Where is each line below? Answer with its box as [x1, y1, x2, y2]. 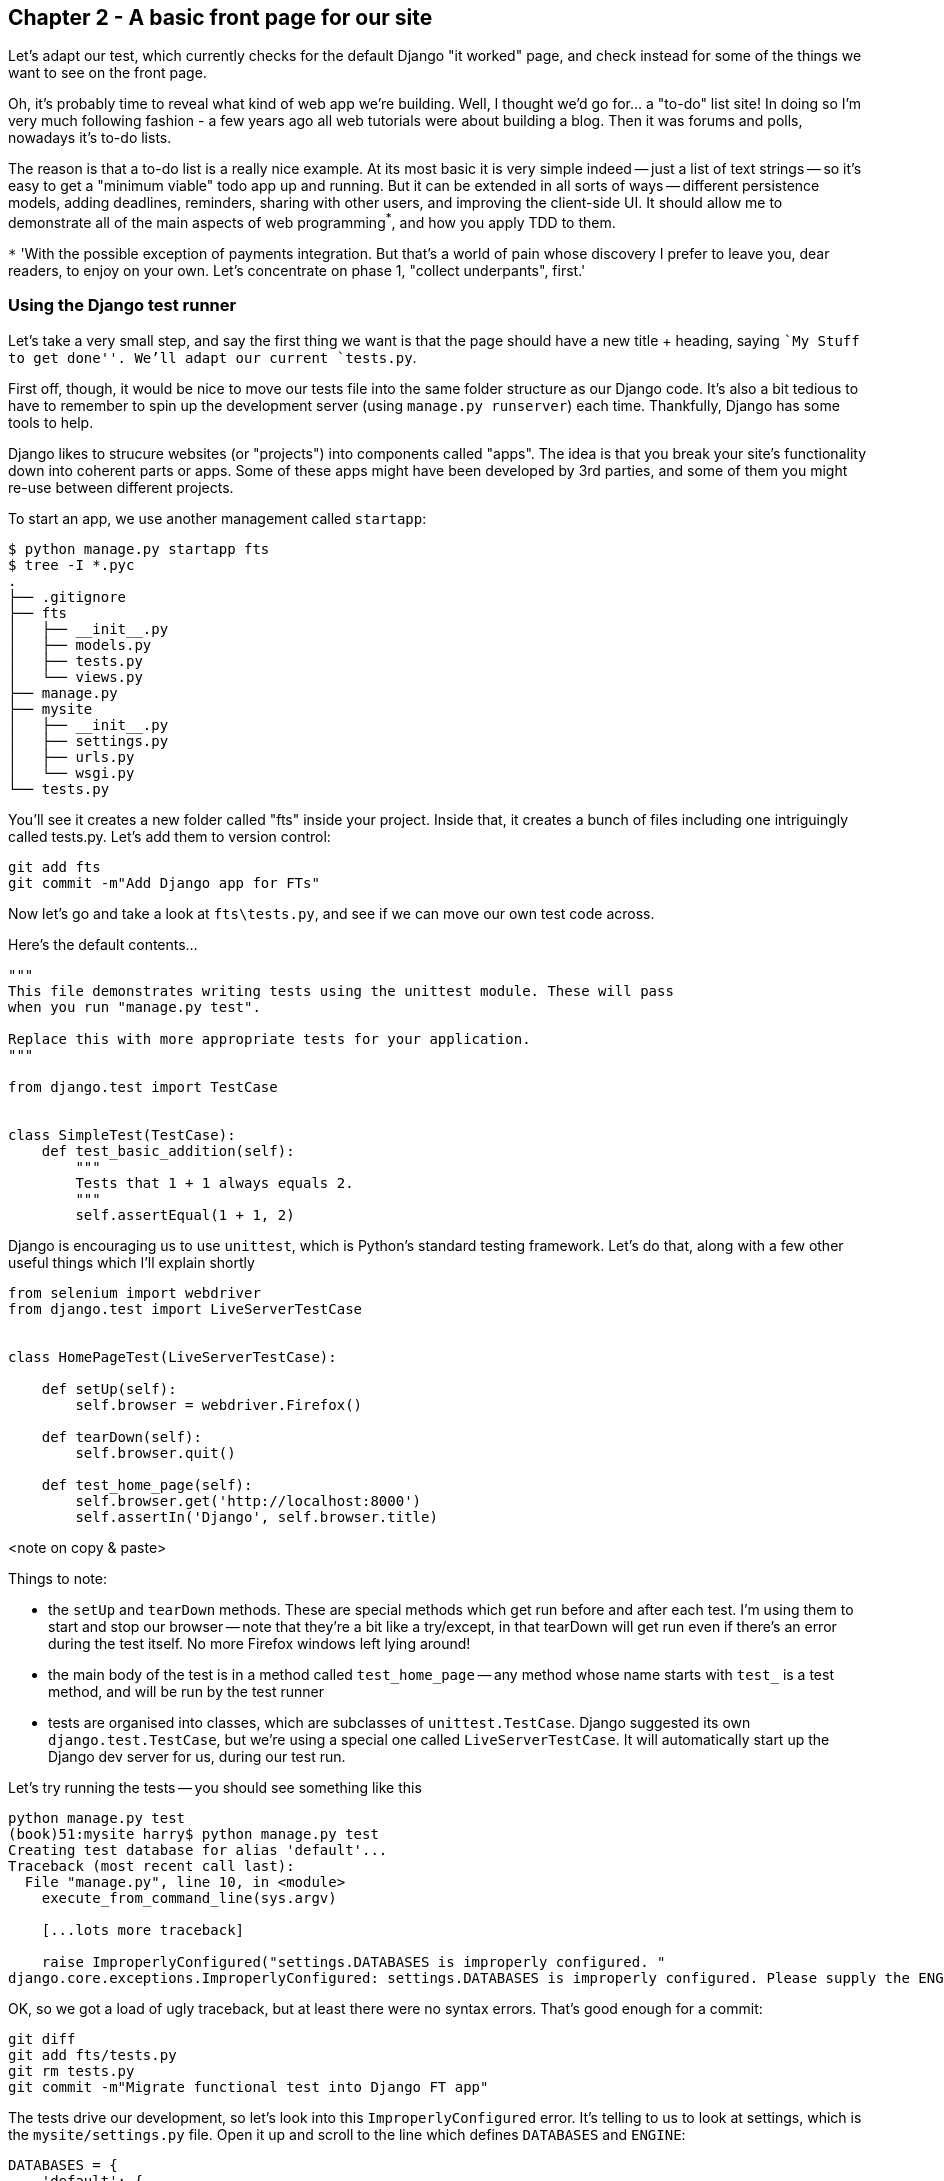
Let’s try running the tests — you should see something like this [8, 1778, 422, 1796]
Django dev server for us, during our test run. [48, 1747, 346, 1765]
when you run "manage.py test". [8, 998, 261, 1015]
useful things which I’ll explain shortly [8, 1253, 255, 1271]
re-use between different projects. [8, 478, 234, 496]
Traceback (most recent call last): [8, 1857, 295, 1874]
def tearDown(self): [41, 1428, 202, 1445]
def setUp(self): [41, 1380, 177, 1397]
